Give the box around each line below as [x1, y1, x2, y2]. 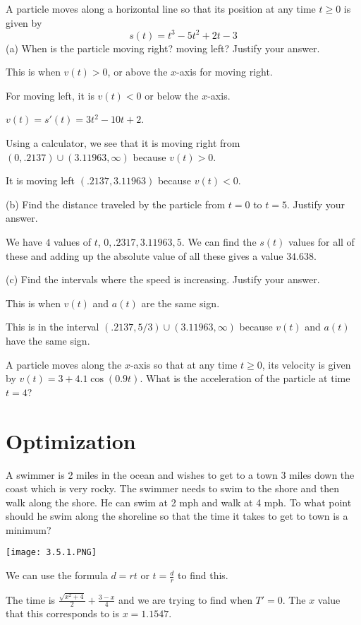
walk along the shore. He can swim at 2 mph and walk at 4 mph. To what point [6, 494, 352, 509]
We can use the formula [6, 568, 108, 583]
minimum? [6, 522, 51, 537]
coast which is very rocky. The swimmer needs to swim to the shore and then [6, 481, 340, 496]
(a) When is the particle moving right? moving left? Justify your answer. [6, 40, 320, 55]
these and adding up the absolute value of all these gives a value [6, 248, 283, 263]
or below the [145, 88, 199, 102]
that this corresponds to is [6, 606, 119, 621]
